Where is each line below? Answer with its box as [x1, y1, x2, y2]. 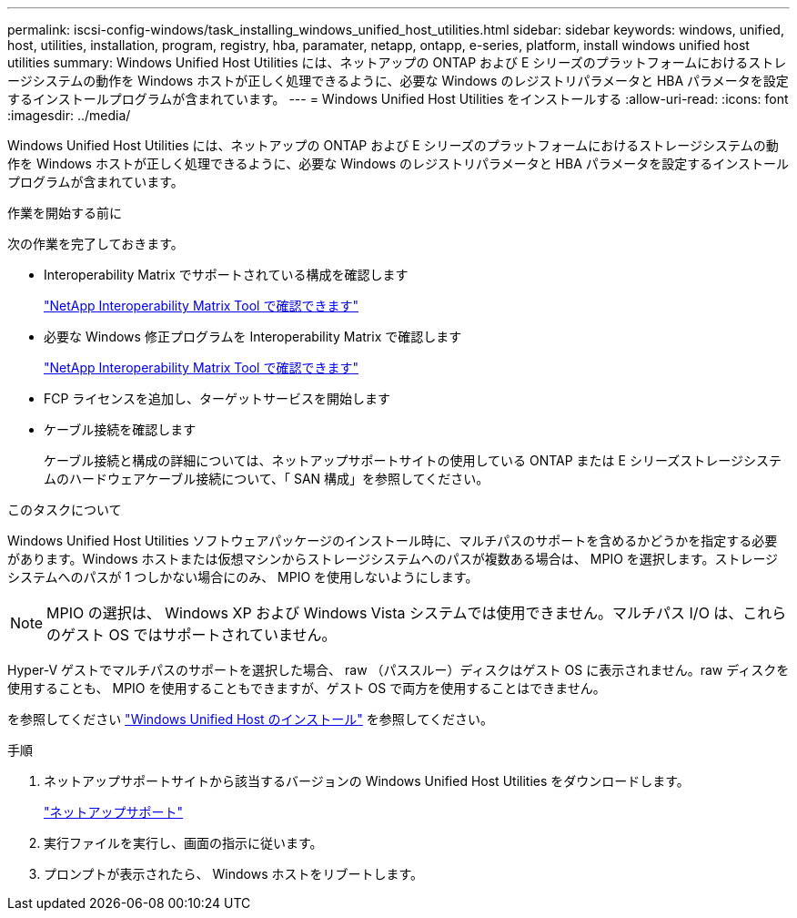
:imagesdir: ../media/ [7, 107, 131, 123]
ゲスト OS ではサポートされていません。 [61, 626, 337, 644]
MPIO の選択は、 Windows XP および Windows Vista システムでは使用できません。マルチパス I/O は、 [46, 604, 743, 622]
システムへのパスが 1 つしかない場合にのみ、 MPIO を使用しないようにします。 [7, 569, 479, 585]
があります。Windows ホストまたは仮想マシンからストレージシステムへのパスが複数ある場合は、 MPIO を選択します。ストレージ [7, 551, 779, 566]
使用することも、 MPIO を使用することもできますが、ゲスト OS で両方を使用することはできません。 [7, 680, 606, 696]
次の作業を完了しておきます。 [7, 236, 184, 251]
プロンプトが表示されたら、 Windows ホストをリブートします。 [44, 866, 424, 882]
